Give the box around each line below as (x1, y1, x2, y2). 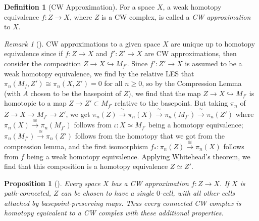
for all (104, 78, 123, 89)
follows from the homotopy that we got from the (75, 130, 225, 141)
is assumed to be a (185, 58, 242, 68)
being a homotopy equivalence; (148, 119, 243, 130)
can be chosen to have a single (61, 188, 154, 198)
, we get (66, 108, 90, 119)
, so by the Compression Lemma (142, 78, 242, 89)
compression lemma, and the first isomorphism (4, 141, 148, 151)
